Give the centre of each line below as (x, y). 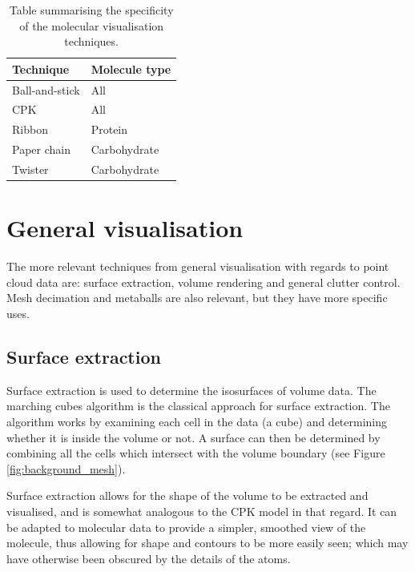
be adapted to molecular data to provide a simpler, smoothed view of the (186, 527)
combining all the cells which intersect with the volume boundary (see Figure (196, 453)
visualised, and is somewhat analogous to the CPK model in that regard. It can (202, 511)
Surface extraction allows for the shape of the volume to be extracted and (187, 495)
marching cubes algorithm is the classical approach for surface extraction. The (198, 406)
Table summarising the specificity (91, 10)
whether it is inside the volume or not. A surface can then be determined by (193, 437)
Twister (30, 169)
